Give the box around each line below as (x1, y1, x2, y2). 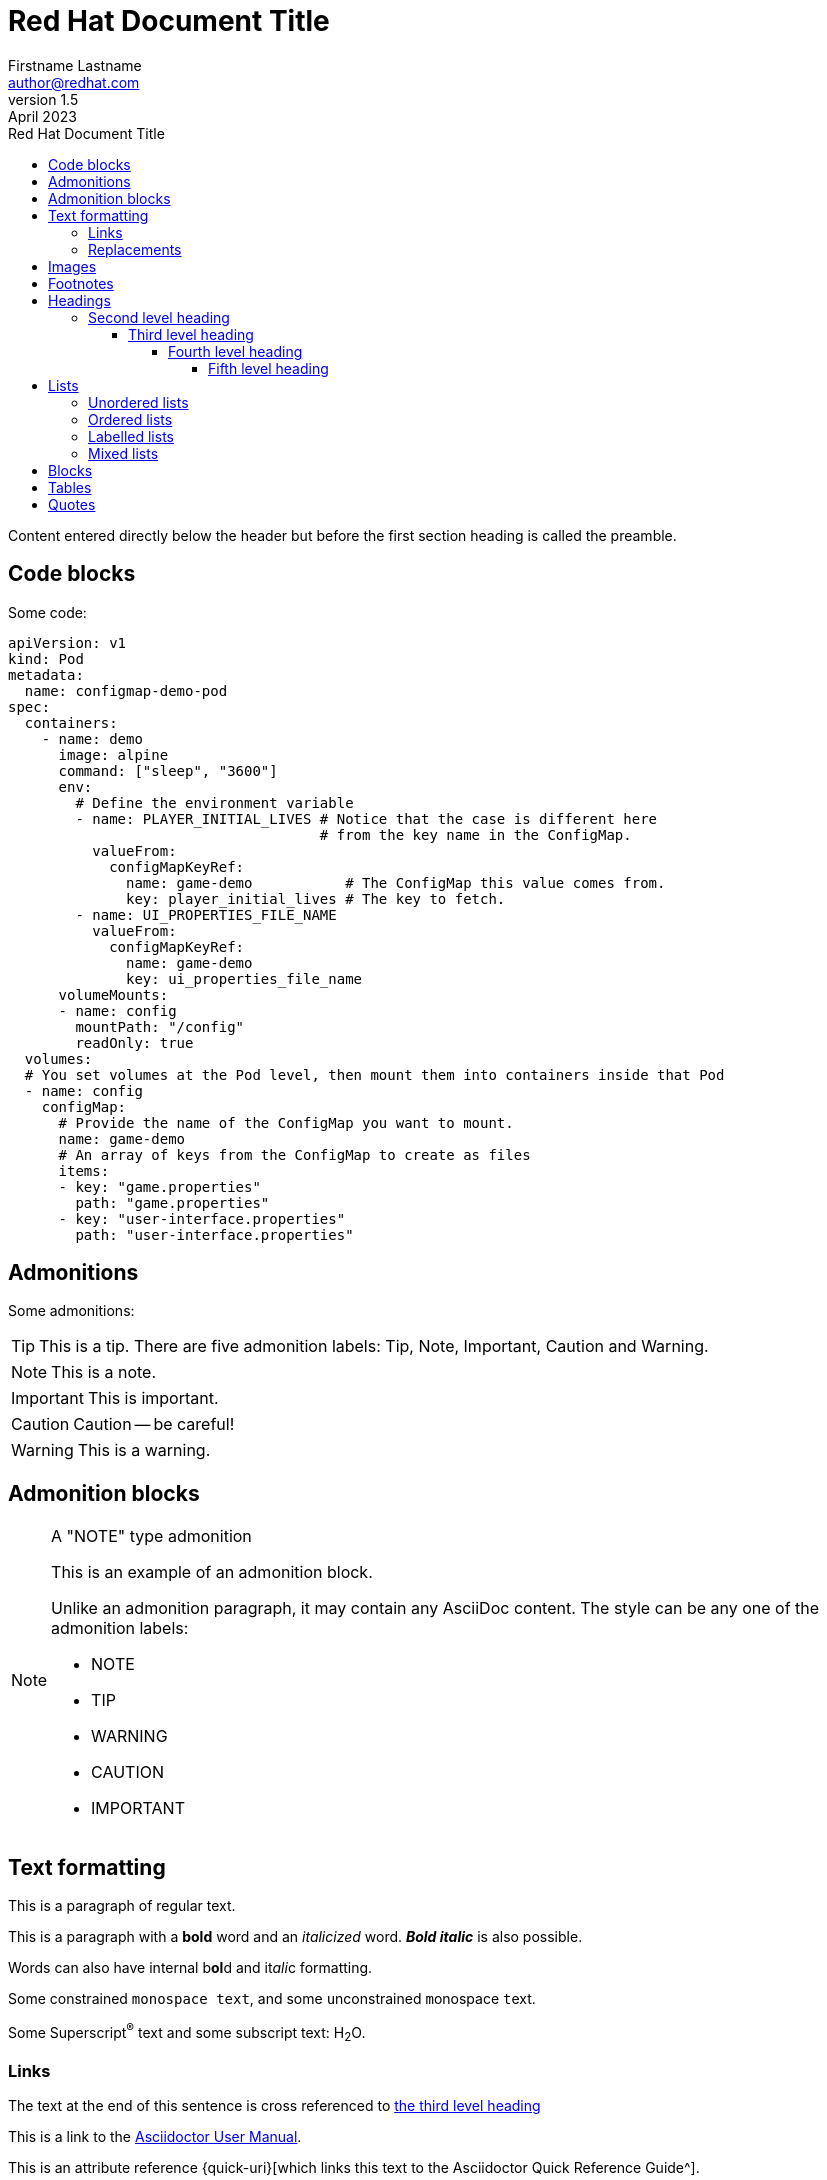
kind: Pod (8, 650, 84, 667)
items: (58, 1162, 110, 1179)
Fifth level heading (208, 359, 329, 377)
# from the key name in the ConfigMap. (319, 826, 632, 843)
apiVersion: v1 (8, 634, 127, 651)
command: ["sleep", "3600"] (58, 762, 278, 779)
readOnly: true (75, 1034, 194, 1051)
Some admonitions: (8, 1302, 135, 1320)
